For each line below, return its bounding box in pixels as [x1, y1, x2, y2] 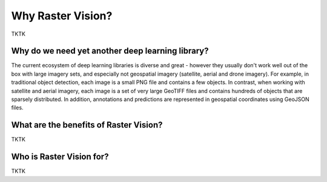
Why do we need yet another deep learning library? [11, 46, 209, 56]
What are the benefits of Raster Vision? [11, 120, 163, 130]
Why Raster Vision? [11, 9, 113, 22]
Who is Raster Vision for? [11, 152, 109, 162]
